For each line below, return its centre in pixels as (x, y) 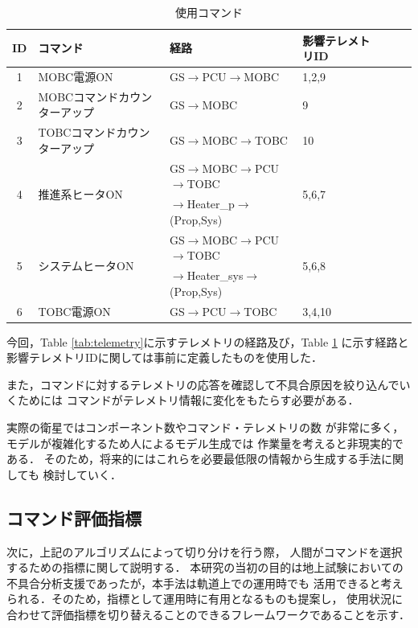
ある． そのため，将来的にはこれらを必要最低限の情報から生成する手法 (194, 459)
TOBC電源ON (74, 311)
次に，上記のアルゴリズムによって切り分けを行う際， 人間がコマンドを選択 (205, 551)
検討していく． (82, 474)
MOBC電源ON (76, 77)
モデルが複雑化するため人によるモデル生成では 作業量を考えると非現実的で (205, 443)
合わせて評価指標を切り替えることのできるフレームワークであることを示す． (209, 614)
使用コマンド (209, 12)
